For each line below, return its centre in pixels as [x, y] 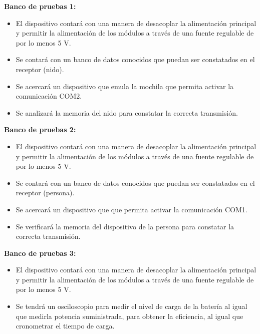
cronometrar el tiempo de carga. [65, 326]
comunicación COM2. [49, 96]
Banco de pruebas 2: [40, 129]
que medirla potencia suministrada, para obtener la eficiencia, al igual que [129, 316]
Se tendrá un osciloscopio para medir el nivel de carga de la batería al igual [132, 306]
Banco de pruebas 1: [40, 6]
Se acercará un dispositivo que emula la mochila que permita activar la [125, 86]
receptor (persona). [45, 193]
